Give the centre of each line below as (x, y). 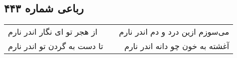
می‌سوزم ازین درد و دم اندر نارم (174, 32)
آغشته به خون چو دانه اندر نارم (177, 46)
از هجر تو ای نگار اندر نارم (53, 32)
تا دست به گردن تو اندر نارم (56, 46)
